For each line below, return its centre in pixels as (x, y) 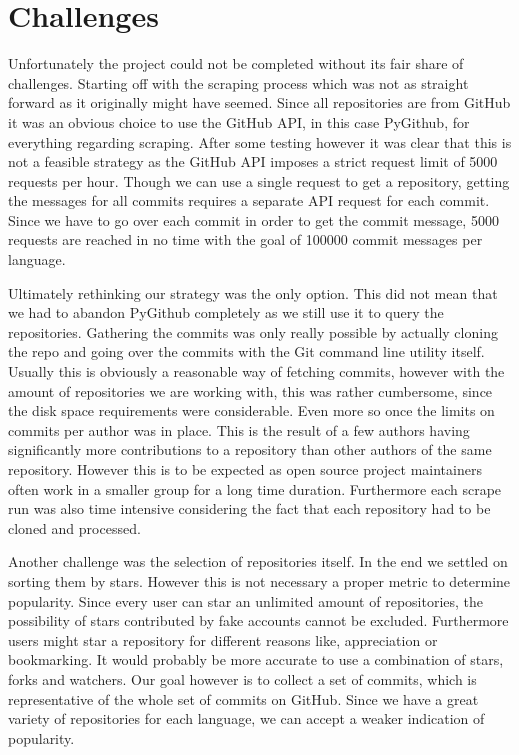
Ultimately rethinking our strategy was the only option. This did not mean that (253, 292)
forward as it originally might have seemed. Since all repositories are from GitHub (259, 102)
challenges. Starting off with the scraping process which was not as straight (238, 82)
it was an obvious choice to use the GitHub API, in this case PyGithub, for (239, 121)
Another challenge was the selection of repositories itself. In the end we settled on (258, 561)
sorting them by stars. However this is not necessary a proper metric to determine (259, 580)
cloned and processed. (74, 527)
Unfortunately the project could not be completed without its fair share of (236, 63)
